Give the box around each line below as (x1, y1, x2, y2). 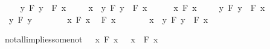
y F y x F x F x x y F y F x (8, 13, 208, 25)
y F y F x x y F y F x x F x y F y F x (20, 1, 265, 13)
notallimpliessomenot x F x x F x (4, 33, 158, 45)
